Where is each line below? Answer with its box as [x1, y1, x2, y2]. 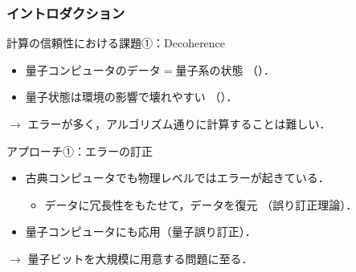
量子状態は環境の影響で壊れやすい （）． [25, 88, 238, 105]
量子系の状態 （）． [175, 61, 276, 78]
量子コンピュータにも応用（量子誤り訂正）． [25, 223, 256, 240]
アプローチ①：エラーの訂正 [6, 142, 153, 159]
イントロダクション [6, 2, 125, 22]
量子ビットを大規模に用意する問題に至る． [27, 250, 253, 266]
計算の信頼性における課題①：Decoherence [6, 35, 226, 51]
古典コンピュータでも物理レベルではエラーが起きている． [25, 169, 329, 186]
